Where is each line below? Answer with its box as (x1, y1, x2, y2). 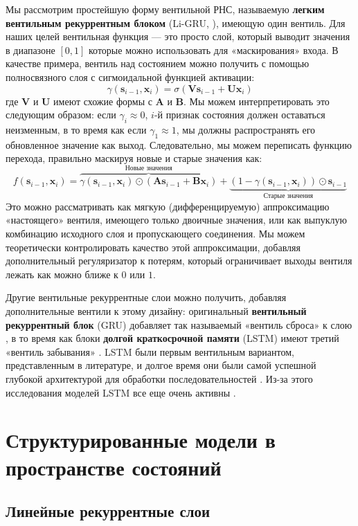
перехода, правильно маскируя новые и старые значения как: (6, 151, 262, 165)
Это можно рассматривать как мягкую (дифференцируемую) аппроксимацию (6, 199, 330, 213)
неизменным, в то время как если (6, 122, 147, 136)
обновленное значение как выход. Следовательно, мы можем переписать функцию (6, 137, 352, 152)
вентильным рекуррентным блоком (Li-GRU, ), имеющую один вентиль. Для (6, 15, 346, 30)
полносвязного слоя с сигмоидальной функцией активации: (6, 69, 255, 84)
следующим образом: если (6, 107, 116, 122)
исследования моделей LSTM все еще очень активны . (6, 385, 236, 399)
